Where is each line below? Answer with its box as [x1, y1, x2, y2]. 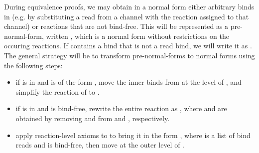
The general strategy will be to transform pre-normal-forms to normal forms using [4, 50, 255, 60]
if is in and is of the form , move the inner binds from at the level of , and [15, 77, 242, 87]
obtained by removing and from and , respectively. [15, 113, 170, 123]
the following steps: [4, 60, 63, 70]
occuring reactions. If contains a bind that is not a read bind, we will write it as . [4, 40, 252, 51]
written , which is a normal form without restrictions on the [46, 30, 230, 41]
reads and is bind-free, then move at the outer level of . [15, 140, 184, 150]
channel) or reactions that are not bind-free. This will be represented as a [4, 21, 229, 31]
